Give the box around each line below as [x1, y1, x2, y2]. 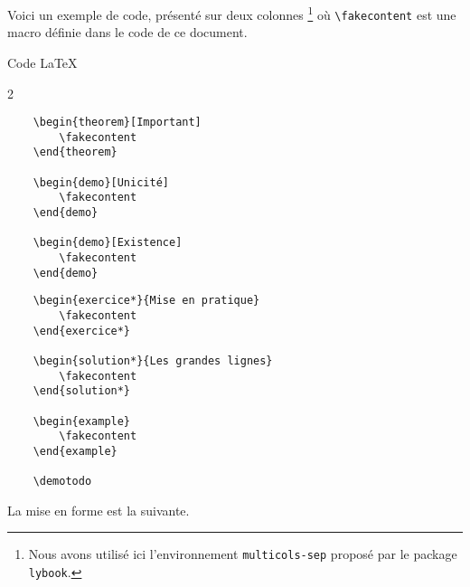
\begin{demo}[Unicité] [33, 175, 169, 189]
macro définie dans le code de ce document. [7, 23, 248, 42]
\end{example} [33, 444, 117, 458]
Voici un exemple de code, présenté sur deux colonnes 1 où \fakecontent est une [7, 3, 456, 24]
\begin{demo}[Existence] [33, 236, 183, 250]
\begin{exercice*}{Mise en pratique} [33, 294, 260, 308]
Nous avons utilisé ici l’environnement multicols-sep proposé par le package [28, 544, 457, 563]
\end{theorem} [33, 146, 117, 159]
